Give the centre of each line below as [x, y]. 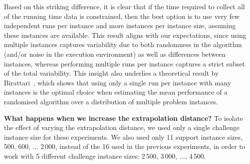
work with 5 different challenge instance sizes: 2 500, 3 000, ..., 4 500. [105, 156]
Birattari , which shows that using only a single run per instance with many [117, 82]
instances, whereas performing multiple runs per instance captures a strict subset [125, 63]
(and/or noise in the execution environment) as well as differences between [115, 54]
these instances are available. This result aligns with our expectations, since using [125, 35]
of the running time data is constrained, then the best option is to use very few [122, 16]
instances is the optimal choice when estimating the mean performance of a [116, 92]
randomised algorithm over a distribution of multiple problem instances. [111, 101]
